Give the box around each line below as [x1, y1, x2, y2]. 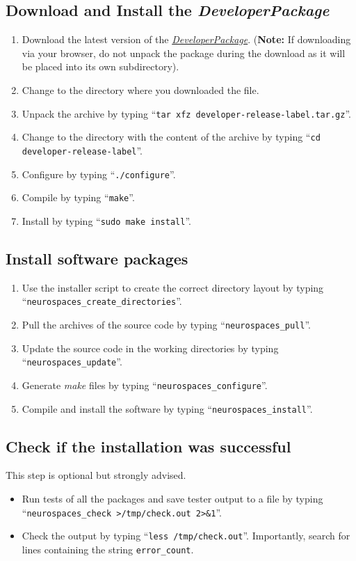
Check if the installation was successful [6, 435, 291, 457]
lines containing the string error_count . [22, 542, 194, 556]
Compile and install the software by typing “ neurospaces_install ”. [22, 401, 313, 416]
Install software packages [6, 247, 188, 269]
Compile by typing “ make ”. [22, 190, 135, 205]
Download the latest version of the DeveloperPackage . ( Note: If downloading [22, 32, 351, 47]
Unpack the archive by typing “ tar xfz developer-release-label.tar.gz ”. [22, 106, 351, 120]
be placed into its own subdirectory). [22, 59, 179, 74]
